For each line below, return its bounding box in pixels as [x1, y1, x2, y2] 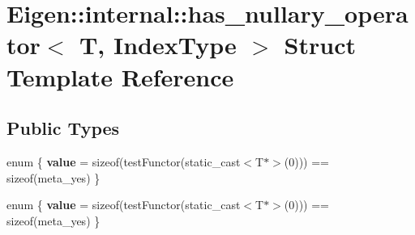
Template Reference [6, 60, 234, 93]
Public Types [6, 115, 120, 141]
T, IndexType [79, 28, 237, 61]
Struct [284, 28, 356, 61]
